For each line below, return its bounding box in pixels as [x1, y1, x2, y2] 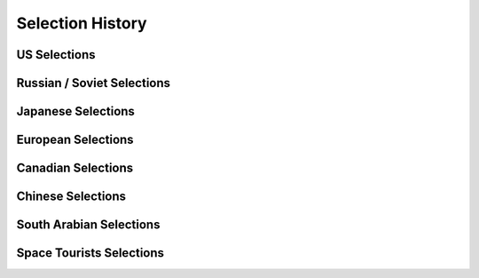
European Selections [16, 132, 134, 147]
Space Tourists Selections [16, 245, 164, 261]
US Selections [16, 47, 97, 62]
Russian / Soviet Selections [16, 75, 171, 91]
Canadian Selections [16, 161, 134, 176]
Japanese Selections [16, 104, 135, 119]
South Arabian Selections [16, 218, 161, 233]
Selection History [16, 13, 147, 33]
